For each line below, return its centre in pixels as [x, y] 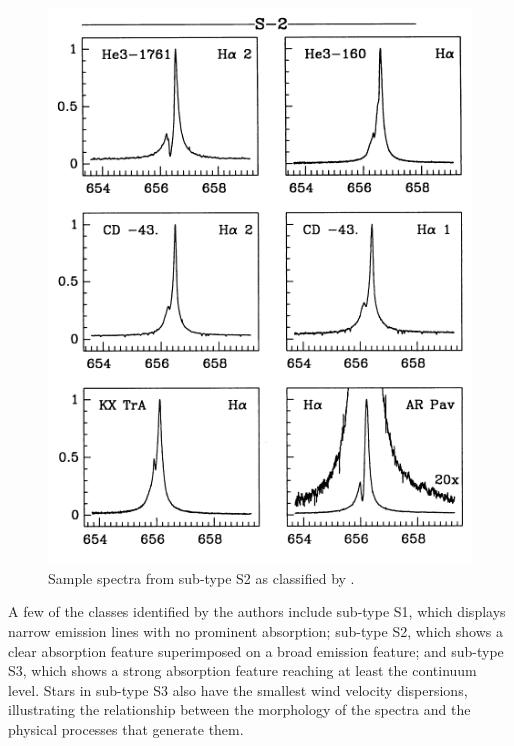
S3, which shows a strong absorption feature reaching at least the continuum [242, 670]
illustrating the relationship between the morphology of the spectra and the [239, 709]
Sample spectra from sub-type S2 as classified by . [201, 577]
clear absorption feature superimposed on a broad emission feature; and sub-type [256, 650]
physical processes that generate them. [126, 728]
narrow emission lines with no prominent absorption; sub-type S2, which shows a [255, 630]
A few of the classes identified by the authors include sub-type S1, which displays [257, 611]
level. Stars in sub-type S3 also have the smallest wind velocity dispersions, [238, 689]
